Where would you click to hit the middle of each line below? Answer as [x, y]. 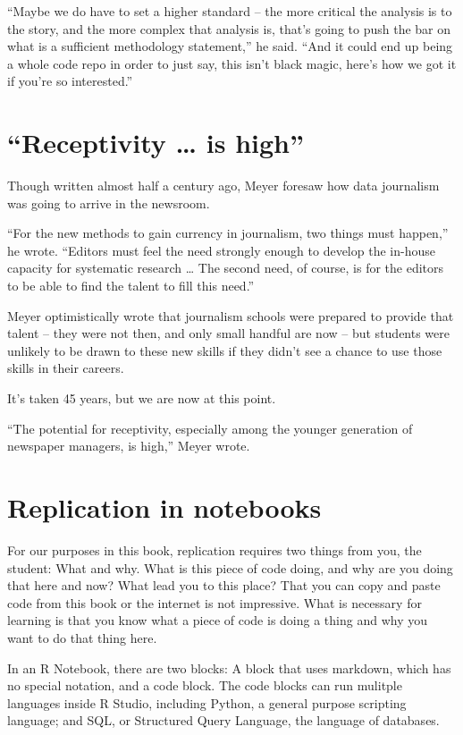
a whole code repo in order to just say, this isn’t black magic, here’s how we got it [232, 63]
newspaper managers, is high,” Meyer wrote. [129, 446]
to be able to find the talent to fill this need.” [131, 286]
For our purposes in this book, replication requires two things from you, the [215, 549]
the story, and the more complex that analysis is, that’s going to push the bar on [229, 28]
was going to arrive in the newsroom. [109, 203]
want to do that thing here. [82, 637]
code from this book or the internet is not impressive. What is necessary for [215, 602]
